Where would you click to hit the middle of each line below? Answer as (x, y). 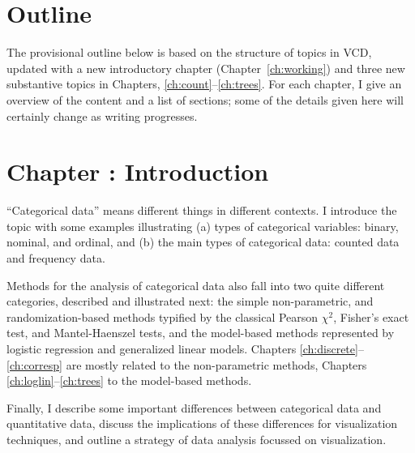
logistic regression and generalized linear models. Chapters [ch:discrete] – (185, 348)
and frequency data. (56, 258)
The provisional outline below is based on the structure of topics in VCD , (189, 52)
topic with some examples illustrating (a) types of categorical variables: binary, (203, 226)
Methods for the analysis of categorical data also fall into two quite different (196, 285)
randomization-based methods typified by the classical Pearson (163, 316)
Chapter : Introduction (138, 171)
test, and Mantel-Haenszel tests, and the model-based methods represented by (201, 333)
